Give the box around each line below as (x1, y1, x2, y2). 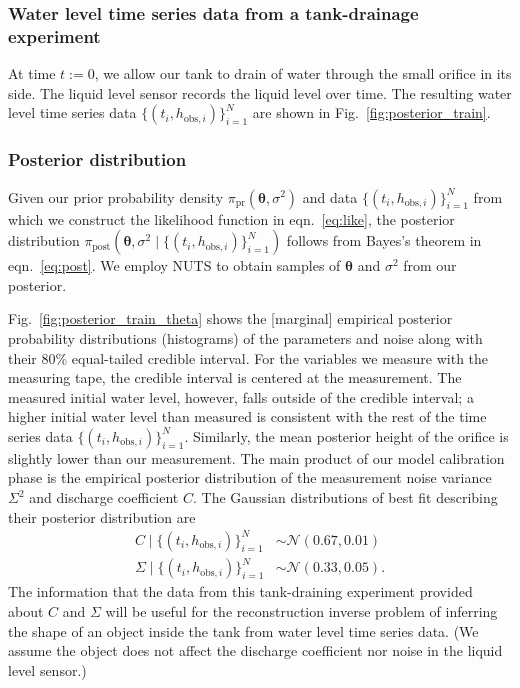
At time (8, 63, 56, 84)
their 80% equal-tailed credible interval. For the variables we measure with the (8, 347, 489, 368)
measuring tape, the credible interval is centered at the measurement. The (8, 367, 462, 388)
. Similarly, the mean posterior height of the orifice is (184, 425, 509, 446)
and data (302, 186, 358, 207)
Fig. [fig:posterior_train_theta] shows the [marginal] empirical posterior (8, 308, 453, 329)
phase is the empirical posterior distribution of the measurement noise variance (8, 467, 492, 488)
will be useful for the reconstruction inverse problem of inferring (105, 600, 498, 621)
